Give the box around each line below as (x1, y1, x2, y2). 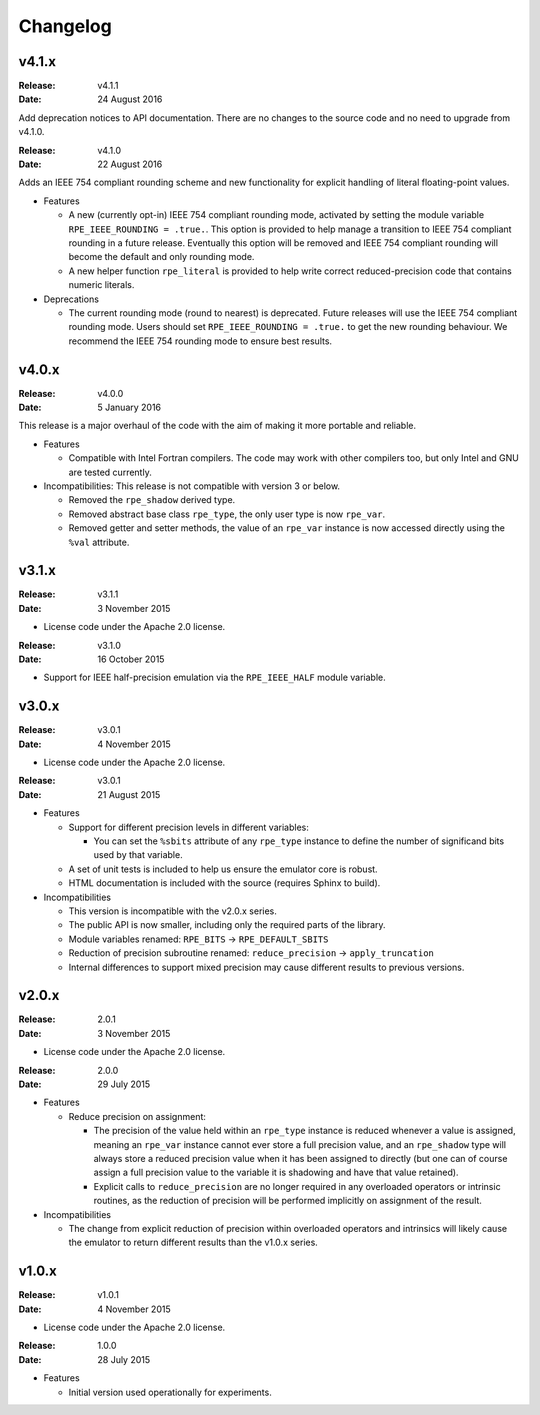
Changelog (18, 15, 112, 37)
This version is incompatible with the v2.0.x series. (68, 905, 277, 917)
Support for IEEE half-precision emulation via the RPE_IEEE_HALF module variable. (43, 671, 386, 684)
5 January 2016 (97, 401, 162, 413)
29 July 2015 (97, 1078, 151, 1090)
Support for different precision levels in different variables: (68, 821, 309, 833)
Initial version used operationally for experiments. (68, 1386, 272, 1398)
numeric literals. (68, 279, 135, 291)
